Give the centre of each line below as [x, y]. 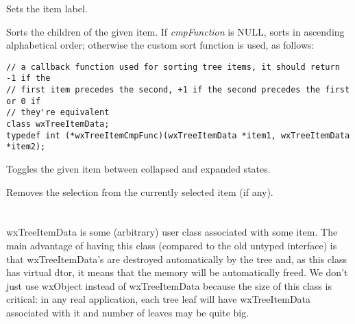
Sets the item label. [47, 8]
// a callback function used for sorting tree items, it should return [173, 67]
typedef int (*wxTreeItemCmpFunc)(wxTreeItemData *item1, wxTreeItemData [178, 135]
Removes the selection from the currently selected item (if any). [140, 191]
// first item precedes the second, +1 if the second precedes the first [178, 90]
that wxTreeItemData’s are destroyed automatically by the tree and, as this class [176, 259]
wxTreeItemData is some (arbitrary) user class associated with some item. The [172, 232]
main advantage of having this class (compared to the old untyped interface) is [172, 245]
